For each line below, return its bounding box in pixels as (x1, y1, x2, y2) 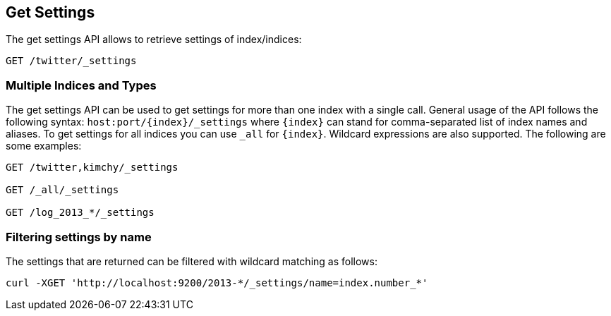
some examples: (6, 140, 82, 152)
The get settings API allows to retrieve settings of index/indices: (6, 33, 302, 46)
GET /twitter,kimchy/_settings (6, 162, 179, 174)
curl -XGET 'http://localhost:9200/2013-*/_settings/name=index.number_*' (6, 276, 428, 288)
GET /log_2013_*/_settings (6, 207, 155, 219)
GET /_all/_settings (6, 184, 119, 196)
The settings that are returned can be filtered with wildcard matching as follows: (6, 255, 377, 267)
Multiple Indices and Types (6, 78, 157, 92)
